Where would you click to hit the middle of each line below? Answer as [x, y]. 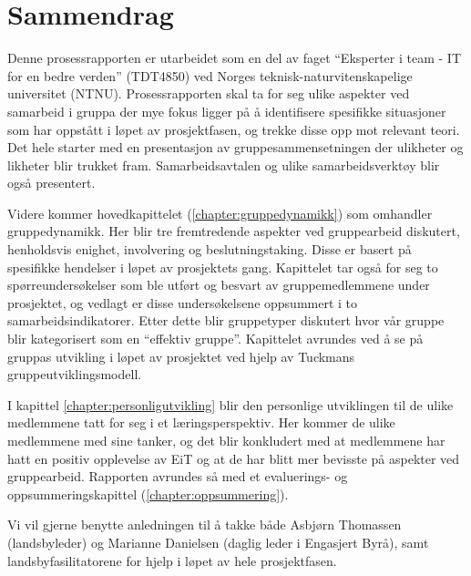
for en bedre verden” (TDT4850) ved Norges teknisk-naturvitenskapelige [210, 75]
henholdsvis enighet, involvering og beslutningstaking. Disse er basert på [210, 249]
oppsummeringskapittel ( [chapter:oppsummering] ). [148, 494]
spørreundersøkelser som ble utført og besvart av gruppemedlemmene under [219, 285]
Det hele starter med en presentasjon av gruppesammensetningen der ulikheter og [235, 147]
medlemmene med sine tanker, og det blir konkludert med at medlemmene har [226, 440]
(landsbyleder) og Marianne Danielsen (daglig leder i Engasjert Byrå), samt [218, 542]
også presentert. [51, 183]
